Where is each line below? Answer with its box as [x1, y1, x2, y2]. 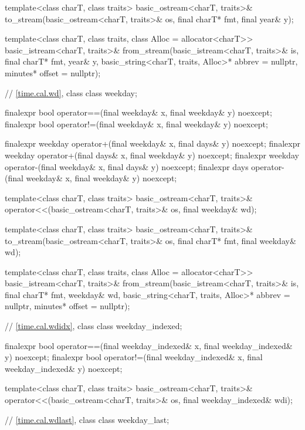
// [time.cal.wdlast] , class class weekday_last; [5, 413, 170, 425]
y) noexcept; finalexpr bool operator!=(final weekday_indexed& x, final [5, 351, 263, 363]
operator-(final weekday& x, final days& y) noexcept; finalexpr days [5, 160, 249, 172]
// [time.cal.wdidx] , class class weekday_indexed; [5, 320, 182, 332]
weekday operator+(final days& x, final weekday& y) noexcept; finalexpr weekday [5, 148, 299, 161]
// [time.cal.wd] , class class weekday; [5, 86, 137, 99]
